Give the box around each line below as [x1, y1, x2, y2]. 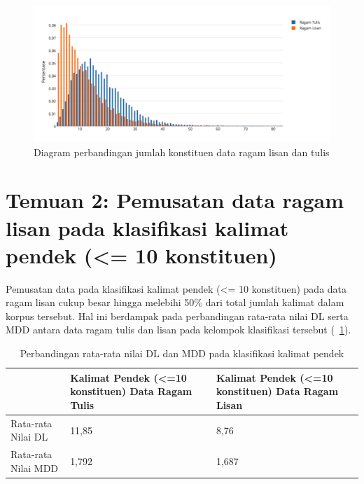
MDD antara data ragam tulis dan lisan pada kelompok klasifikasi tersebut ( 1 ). [6, 322, 351, 337]
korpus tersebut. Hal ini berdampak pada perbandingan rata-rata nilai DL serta [6, 308, 349, 323]
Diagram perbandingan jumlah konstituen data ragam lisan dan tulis [34, 144, 330, 159]
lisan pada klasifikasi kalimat [6, 213, 289, 242]
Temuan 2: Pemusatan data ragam [6, 186, 344, 214]
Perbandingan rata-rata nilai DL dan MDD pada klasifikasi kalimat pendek [20, 346, 344, 361]
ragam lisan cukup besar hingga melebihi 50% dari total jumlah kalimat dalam [6, 295, 344, 310]
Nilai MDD [10, 460, 59, 475]
